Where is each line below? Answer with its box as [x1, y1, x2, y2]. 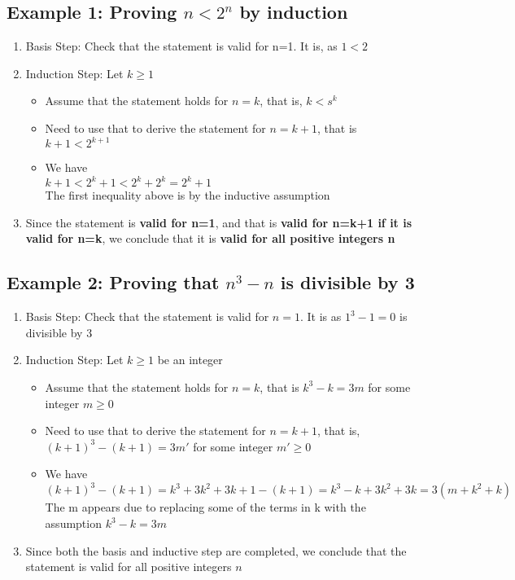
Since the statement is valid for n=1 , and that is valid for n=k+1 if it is [25, 213, 412, 231]
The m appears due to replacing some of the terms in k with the [45, 499, 366, 516]
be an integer [157, 351, 223, 368]
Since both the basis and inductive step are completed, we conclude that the [25, 542, 407, 559]
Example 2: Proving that [7, 270, 220, 295]
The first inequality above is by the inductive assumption [45, 187, 330, 204]
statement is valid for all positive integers [25, 558, 232, 575]
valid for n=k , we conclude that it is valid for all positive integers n [25, 230, 395, 247]
